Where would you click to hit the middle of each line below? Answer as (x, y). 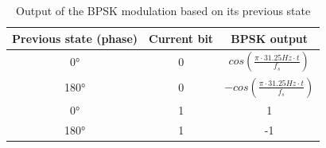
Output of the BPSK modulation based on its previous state (163, 10)
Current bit (181, 38)
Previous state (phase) (75, 38)
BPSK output (270, 38)
